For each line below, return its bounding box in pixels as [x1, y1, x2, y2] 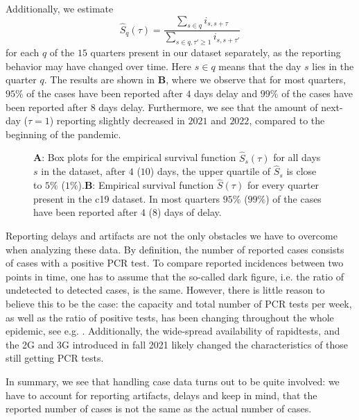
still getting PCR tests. [6, 351, 104, 365]
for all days [273, 150, 321, 165]
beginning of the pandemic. [6, 126, 121, 141]
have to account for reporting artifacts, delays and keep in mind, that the [6, 387, 317, 402]
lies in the [312, 58, 354, 73]
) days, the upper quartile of [150, 164, 271, 178]
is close [286, 164, 317, 178]
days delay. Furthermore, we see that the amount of [98, 99, 318, 114]
